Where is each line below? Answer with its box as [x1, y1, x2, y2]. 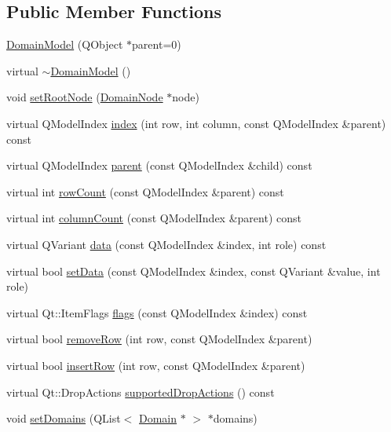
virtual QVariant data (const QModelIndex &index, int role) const [6, 236, 327, 252]
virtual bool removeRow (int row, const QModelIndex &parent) [6, 331, 312, 347]
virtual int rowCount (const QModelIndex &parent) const [6, 183, 284, 200]
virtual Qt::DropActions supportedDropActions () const [6, 383, 275, 400]
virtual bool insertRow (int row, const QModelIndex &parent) [6, 357, 305, 373]
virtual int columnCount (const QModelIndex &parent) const [6, 210, 301, 226]
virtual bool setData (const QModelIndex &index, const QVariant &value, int [6, 262, 381, 279]
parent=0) [132, 36, 181, 53]
